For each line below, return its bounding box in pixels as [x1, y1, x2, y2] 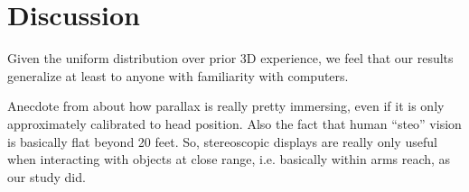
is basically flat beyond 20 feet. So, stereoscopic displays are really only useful [7, 132, 437, 151]
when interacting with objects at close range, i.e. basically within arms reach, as [7, 150, 451, 169]
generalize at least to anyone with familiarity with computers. [7, 66, 349, 85]
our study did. [7, 167, 86, 186]
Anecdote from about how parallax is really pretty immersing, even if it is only [7, 96, 445, 115]
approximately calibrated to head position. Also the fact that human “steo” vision [7, 114, 462, 133]
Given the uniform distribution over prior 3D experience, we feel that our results [7, 49, 454, 68]
